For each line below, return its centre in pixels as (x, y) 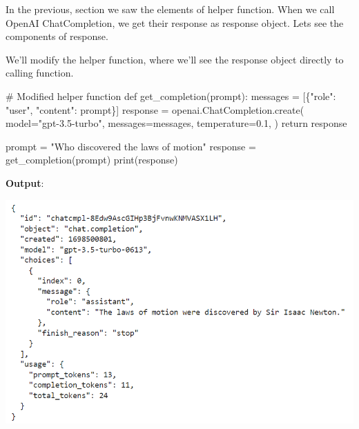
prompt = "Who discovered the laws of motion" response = (131, 146)
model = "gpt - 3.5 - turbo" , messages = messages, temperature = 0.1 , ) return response (176, 123)
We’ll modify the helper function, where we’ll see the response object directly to (175, 59)
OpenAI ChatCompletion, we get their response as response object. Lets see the (175, 22)
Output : (25, 182)
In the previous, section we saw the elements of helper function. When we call (170, 9)
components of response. (57, 36)
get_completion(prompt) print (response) (92, 160)
